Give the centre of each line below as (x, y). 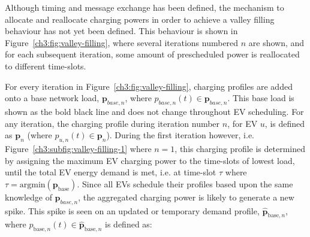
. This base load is (261, 98)
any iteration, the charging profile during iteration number (112, 123)
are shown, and (276, 42)
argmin (32, 185)
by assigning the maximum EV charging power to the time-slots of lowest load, (150, 160)
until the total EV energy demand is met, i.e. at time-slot (111, 172)
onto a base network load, (52, 98)
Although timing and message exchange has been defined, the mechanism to (145, 7)
